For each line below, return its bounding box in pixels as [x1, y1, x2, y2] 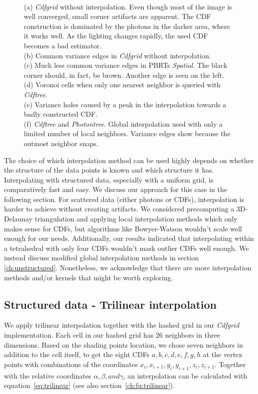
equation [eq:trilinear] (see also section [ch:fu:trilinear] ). [4, 380, 175, 391]
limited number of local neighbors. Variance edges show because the [24, 128, 231, 139]
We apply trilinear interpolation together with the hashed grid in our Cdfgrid [4, 320, 240, 330]
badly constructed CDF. [24, 109, 97, 119]
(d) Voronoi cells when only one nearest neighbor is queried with [24, 79, 221, 90]
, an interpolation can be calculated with [123, 370, 248, 381]
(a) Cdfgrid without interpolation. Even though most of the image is [24, 1, 232, 11]
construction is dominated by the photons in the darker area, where [24, 20, 230, 31]
